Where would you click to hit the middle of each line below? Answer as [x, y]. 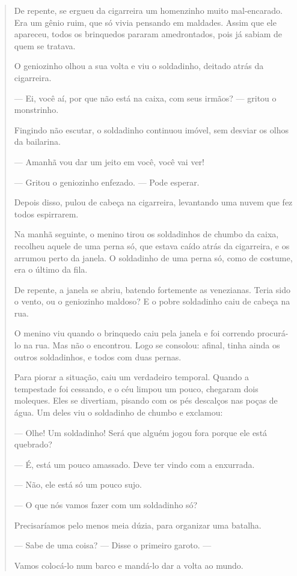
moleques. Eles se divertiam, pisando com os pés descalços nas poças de [146, 400]
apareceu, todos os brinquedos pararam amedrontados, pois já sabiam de [148, 34]
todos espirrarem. [46, 214]
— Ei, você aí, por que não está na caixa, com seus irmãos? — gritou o [145, 98]
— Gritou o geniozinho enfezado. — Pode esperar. [107, 182]
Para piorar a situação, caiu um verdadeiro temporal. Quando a [132, 377]
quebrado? [33, 444]
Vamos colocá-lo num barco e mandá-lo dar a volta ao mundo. [129, 565]
